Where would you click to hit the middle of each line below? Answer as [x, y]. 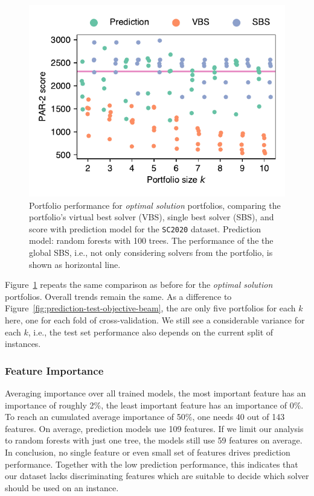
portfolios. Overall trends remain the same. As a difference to [118, 296]
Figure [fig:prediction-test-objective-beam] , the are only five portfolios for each [150, 308]
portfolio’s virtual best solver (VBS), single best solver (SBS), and [152, 217]
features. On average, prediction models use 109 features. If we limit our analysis [154, 428]
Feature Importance [54, 370]
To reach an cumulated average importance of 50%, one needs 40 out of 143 [145, 417]
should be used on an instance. [62, 487]
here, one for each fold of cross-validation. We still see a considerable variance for [155, 320]
